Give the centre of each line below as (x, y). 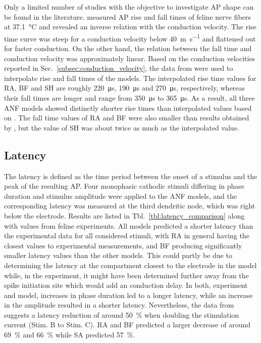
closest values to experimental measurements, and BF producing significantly (123, 245)
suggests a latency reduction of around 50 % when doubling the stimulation (122, 314)
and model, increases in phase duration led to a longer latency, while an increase (128, 295)
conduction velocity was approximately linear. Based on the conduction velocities (130, 58)
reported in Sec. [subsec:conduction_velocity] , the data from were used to (119, 68)
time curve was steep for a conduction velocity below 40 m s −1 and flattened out (130, 37)
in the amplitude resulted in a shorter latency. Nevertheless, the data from (119, 305)
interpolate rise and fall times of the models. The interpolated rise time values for (130, 78)
